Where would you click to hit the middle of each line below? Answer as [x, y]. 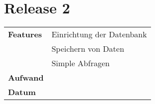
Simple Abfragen [80, 63]
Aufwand [26, 78]
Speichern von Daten [88, 49]
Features [25, 34]
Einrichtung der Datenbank [99, 34]
